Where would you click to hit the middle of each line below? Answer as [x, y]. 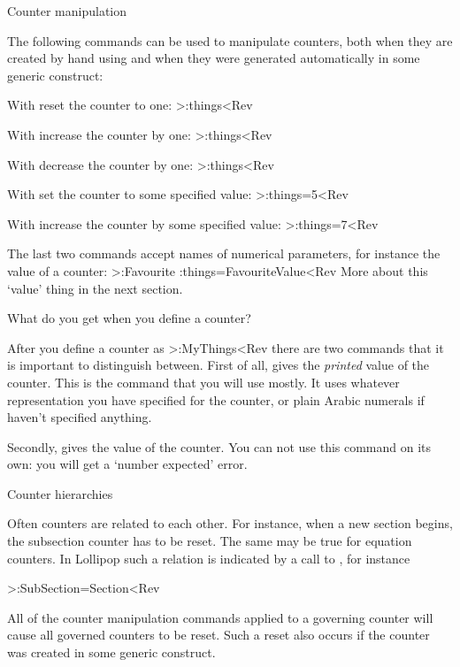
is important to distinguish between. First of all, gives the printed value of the [218, 365]
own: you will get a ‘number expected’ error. [127, 464]
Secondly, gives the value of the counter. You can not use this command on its [219, 446]
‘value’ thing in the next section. [95, 288]
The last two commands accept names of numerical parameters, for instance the [224, 253]
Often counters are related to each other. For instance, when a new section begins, [230, 523]
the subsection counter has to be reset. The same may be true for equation [210, 541]
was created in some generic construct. [111, 652]
